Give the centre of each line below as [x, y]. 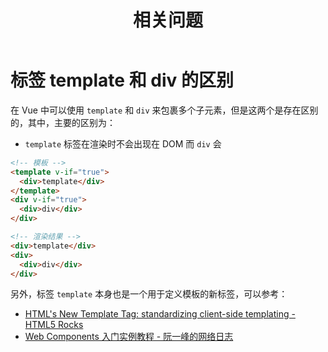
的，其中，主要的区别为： [63, 122]
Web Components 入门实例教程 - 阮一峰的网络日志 [129, 337]
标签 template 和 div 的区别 [122, 80]
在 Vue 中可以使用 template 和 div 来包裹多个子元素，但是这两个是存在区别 [164, 110]
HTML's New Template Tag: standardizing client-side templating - [160, 314]
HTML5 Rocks [54, 325]
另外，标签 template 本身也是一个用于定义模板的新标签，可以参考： [149, 294]
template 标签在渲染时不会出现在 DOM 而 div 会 [123, 143]
